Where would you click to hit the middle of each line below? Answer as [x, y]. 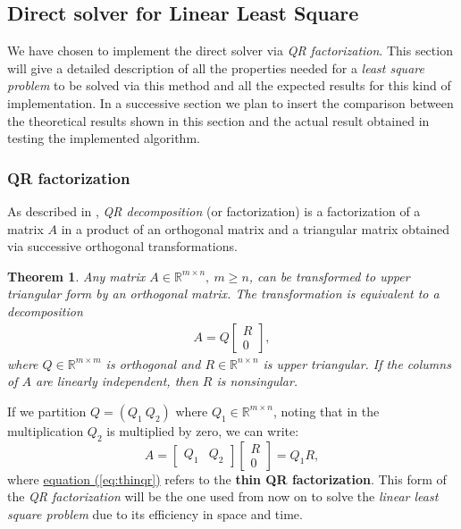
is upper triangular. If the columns [357, 363]
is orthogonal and [153, 363]
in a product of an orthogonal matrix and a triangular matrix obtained [256, 228]
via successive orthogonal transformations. [122, 246]
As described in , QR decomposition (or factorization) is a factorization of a [214, 210]
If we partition [47, 411]
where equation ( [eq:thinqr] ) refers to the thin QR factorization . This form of [227, 479]
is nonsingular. [257, 381]
